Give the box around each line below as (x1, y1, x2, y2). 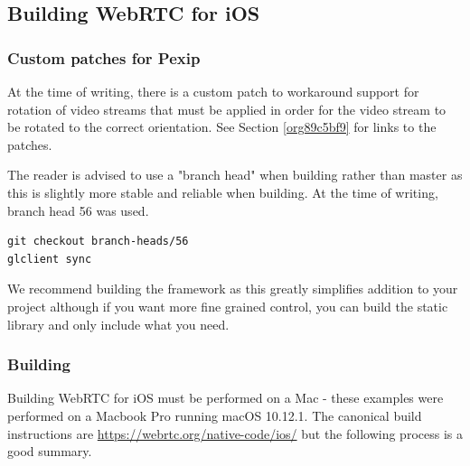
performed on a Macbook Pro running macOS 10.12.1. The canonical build (7, 405, 422, 424)
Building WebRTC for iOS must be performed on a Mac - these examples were (7, 388, 444, 407)
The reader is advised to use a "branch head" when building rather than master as (7, 165, 463, 184)
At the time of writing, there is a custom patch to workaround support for (7, 82, 419, 100)
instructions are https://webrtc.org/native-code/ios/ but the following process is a (7, 424, 463, 443)
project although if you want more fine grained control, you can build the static (7, 296, 448, 315)
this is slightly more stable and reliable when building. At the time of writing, (7, 182, 438, 201)
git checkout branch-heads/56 (7, 235, 189, 248)
